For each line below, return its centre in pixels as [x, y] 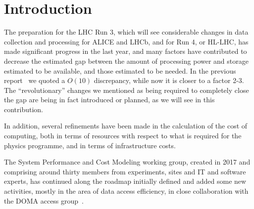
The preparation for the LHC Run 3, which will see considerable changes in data [126, 32]
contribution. [24, 109]
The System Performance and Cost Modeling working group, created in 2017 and [127, 162]
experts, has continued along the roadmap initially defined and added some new [125, 181]
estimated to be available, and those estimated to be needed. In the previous [120, 70]
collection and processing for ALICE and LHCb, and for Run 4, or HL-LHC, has [126, 41]
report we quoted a [35, 80]
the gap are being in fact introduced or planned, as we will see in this [109, 100]
